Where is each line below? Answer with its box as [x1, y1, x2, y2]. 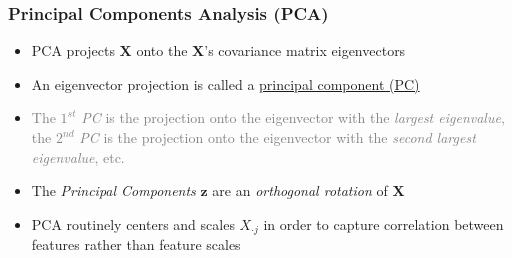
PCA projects [31, 40, 115, 61]
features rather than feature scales [31, 234, 241, 255]
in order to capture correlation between [263, 213, 504, 234]
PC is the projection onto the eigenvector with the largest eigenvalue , [81, 107, 505, 128]
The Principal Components [31, 180, 196, 201]
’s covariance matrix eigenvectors [204, 40, 406, 61]
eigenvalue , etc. [31, 146, 125, 167]
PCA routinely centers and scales [31, 213, 235, 234]
